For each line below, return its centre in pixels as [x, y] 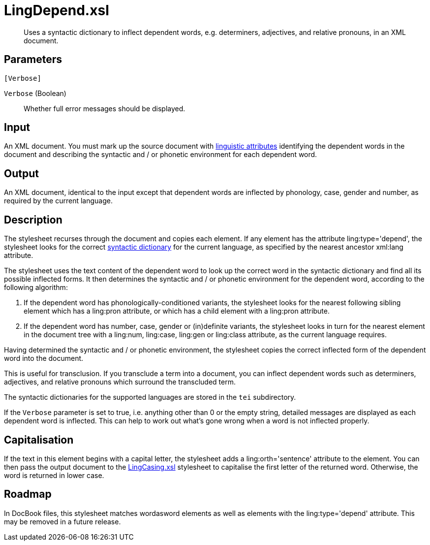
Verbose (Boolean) [35, 93]
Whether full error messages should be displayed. [105, 108]
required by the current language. [58, 201]
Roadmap [28, 494]
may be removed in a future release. [62, 521]
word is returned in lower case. [54, 475]
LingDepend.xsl [57, 10]
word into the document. [44, 358]
